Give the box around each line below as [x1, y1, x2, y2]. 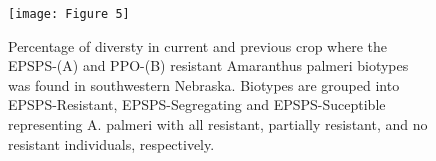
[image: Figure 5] [8, 7, 130, 21]
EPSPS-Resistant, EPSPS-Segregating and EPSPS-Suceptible [8, 94, 386, 115]
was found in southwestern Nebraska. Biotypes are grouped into [8, 74, 400, 95]
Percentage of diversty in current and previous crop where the [8, 35, 388, 56]
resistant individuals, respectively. [8, 133, 215, 154]
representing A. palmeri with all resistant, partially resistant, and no [8, 114, 428, 135]
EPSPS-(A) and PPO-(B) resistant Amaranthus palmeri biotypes [8, 55, 409, 76]
